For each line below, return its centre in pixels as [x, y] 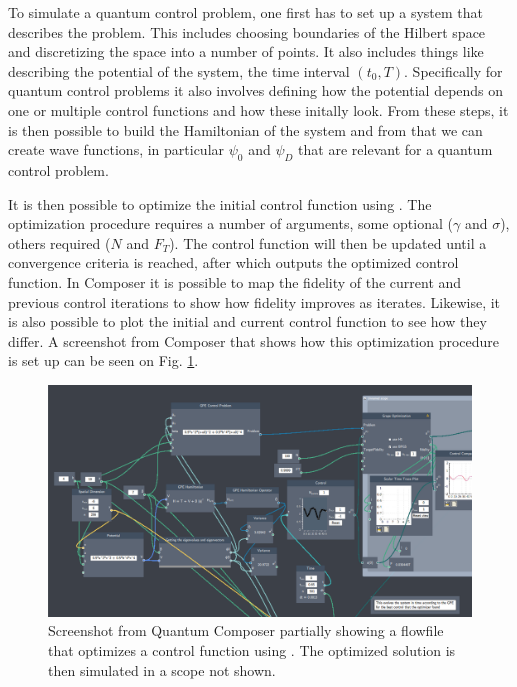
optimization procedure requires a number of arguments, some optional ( [230, 223]
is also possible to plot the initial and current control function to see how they [247, 321]
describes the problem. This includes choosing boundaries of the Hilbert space [247, 31]
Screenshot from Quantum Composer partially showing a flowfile [246, 630]
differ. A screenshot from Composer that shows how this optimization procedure [254, 340]
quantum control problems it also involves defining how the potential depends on [256, 90]
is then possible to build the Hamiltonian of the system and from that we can [245, 129]
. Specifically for [453, 70]
